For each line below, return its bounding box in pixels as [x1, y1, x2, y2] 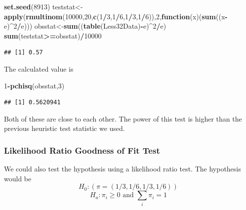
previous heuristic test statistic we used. [4, 123, 125, 133]
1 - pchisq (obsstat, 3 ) [4, 80, 65, 90]
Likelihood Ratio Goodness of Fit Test [4, 144, 160, 156]
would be [4, 173, 32, 183]
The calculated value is [4, 63, 74, 74]
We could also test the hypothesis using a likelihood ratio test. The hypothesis [4, 164, 241, 174]
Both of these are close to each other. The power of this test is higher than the [4, 113, 242, 124]
